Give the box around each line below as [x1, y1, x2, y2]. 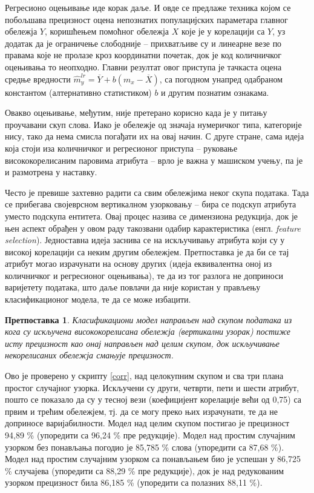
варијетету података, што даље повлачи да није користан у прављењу [5, 281, 261, 293]
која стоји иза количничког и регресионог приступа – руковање [5, 141, 238, 154]
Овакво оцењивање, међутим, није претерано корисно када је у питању [5, 106, 267, 119]
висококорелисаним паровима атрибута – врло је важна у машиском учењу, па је [5, 153, 303, 166]
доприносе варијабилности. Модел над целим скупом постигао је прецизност [5, 417, 290, 429]
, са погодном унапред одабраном [159, 72, 283, 85]
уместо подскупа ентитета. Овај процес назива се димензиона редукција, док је [5, 209, 298, 222]
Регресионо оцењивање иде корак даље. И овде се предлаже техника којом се [5, 1, 291, 13]
